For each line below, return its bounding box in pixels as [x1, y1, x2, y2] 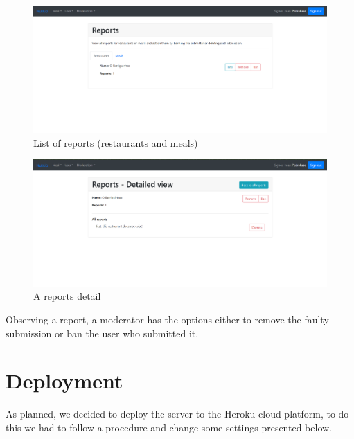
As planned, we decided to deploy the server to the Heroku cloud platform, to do [6, 406, 349, 421]
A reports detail [33, 289, 101, 303]
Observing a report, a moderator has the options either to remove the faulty [6, 312, 329, 326]
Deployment [6, 366, 123, 395]
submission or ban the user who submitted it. [6, 325, 199, 340]
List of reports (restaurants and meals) [33, 135, 198, 150]
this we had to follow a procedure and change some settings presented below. [6, 420, 333, 434]
